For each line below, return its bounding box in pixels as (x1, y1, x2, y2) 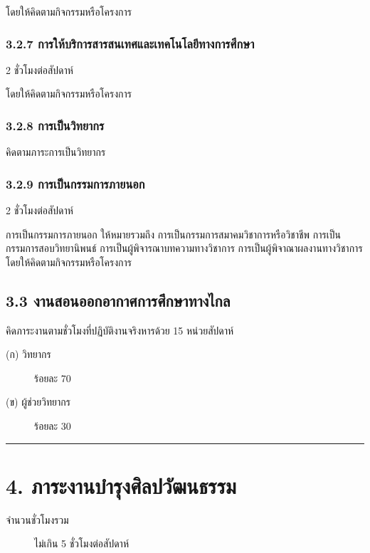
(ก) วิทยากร (6, 347, 51, 362)
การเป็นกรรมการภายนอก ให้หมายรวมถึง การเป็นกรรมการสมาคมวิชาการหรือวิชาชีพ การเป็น (6, 226, 341, 241)
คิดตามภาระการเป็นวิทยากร (6, 144, 106, 159)
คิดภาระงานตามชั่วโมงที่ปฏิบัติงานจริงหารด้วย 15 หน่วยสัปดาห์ (6, 322, 234, 337)
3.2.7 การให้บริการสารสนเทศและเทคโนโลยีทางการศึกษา (6, 34, 255, 52)
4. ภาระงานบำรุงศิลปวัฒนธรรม (6, 470, 236, 500)
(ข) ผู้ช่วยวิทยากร (6, 394, 70, 409)
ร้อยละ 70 (34, 370, 71, 385)
